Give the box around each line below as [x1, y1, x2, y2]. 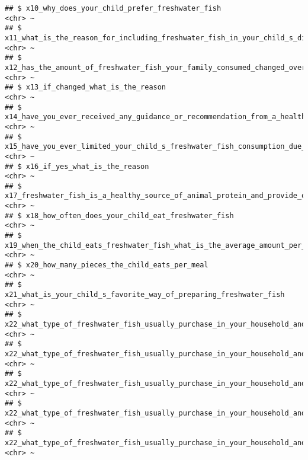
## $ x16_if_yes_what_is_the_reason [5, 162, 149, 171]
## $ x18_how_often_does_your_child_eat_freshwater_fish [5, 211, 234, 220]
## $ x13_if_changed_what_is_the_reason [5, 83, 166, 92]
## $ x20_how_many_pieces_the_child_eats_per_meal [5, 261, 208, 270]
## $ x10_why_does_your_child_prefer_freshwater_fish [5, 4, 222, 12]
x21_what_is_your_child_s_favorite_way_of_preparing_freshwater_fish [5, 290, 285, 299]
